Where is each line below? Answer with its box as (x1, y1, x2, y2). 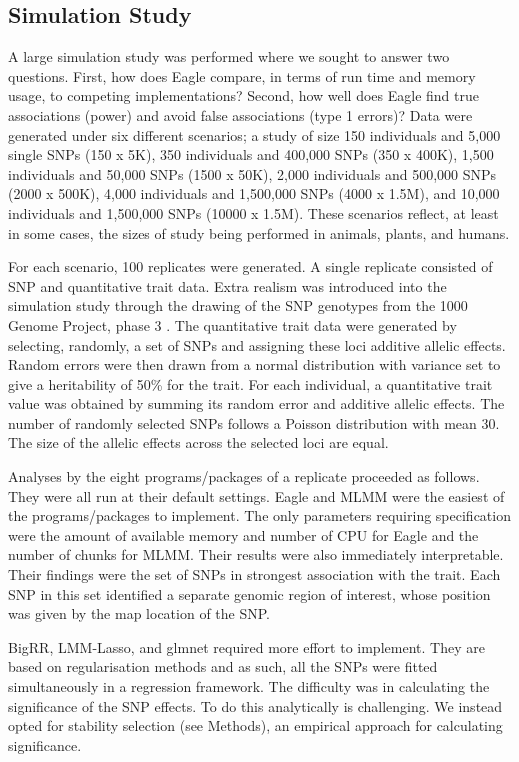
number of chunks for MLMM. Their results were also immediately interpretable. (8, 544, 504, 565)
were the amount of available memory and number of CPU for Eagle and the (8, 524, 479, 545)
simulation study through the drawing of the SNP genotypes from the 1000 (8, 295, 468, 316)
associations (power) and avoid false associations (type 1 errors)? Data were (8, 104, 473, 125)
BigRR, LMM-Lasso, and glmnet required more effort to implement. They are (8, 636, 485, 657)
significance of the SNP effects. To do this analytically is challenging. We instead (8, 695, 503, 716)
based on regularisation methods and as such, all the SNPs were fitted (8, 656, 438, 677)
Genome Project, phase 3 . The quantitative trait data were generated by (8, 314, 457, 335)
